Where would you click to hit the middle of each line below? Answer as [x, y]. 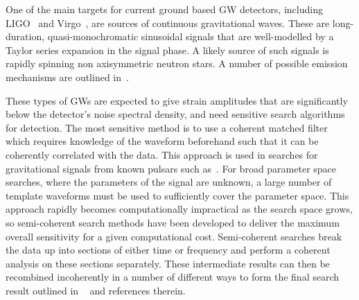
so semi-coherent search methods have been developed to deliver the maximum [173, 222]
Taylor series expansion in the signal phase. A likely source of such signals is [167, 50]
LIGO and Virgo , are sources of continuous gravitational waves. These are [168, 23]
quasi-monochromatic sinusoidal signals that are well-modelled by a [191, 36]
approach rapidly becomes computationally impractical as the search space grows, [179, 209]
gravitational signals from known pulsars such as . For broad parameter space [171, 168]
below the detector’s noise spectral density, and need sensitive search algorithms [175, 114]
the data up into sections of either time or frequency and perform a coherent [168, 250]
